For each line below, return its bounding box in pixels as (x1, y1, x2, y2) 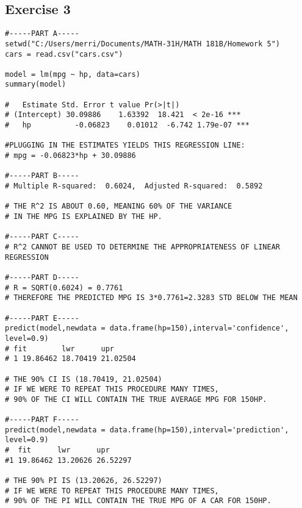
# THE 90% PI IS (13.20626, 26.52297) (5, 476, 162, 485)
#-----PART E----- (5, 313, 79, 323)
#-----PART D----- (5, 273, 79, 282)
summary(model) (5, 80, 67, 89)
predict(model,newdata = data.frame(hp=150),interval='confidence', (5, 324, 289, 333)
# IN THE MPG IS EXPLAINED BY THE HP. (5, 212, 162, 221)
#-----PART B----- (5, 171, 79, 181)
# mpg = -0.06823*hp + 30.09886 (5, 151, 136, 160)
